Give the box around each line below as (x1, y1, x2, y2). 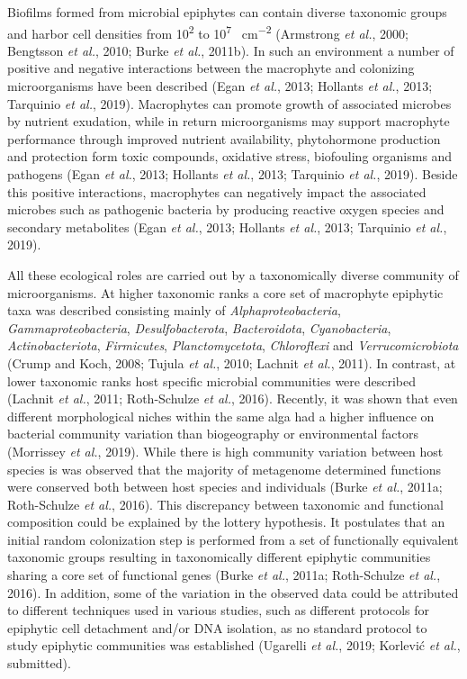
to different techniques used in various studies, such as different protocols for (7, 601, 430, 620)
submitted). (7, 654, 71, 673)
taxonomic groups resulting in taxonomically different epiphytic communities (7, 548, 431, 566)
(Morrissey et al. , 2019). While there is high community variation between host (7, 441, 444, 460)
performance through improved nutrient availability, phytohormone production (7, 129, 441, 148)
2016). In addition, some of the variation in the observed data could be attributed (7, 583, 459, 602)
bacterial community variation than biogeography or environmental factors (7, 424, 418, 443)
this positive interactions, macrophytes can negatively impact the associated (7, 182, 427, 201)
